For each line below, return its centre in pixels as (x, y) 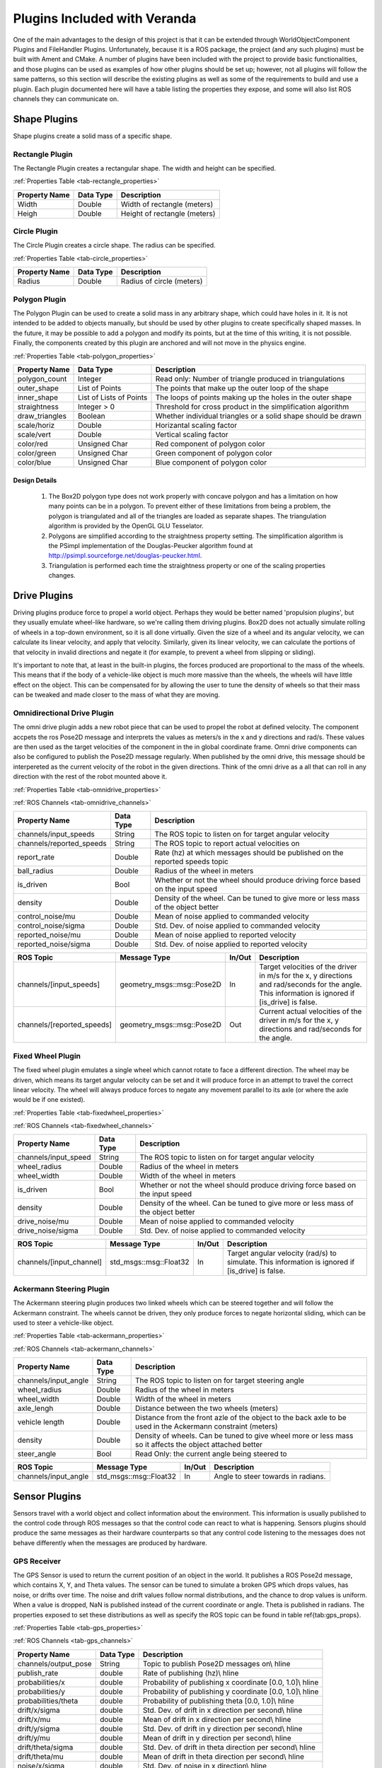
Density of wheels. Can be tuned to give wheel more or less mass (244, 1436)
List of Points (100, 388)
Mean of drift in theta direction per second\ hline (223, 1756)
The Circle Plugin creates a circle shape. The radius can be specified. (114, 245)
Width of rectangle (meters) (167, 204)
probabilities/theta (48, 1701)
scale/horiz (36, 425)
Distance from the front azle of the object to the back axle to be (241, 1418)
